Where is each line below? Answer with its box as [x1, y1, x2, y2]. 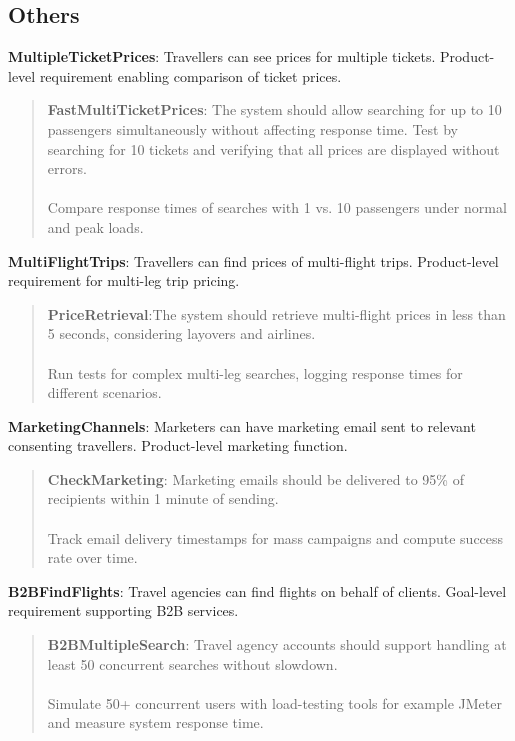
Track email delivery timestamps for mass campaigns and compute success [47, 527, 504, 548]
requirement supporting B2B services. [8, 600, 239, 621]
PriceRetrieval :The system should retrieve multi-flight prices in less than [47, 303, 506, 324]
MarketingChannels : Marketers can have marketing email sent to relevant [8, 415, 476, 436]
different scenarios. [47, 382, 162, 403]
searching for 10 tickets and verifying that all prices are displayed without [47, 138, 500, 159]
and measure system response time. [47, 712, 264, 733]
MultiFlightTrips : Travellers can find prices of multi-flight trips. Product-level [8, 250, 499, 271]
